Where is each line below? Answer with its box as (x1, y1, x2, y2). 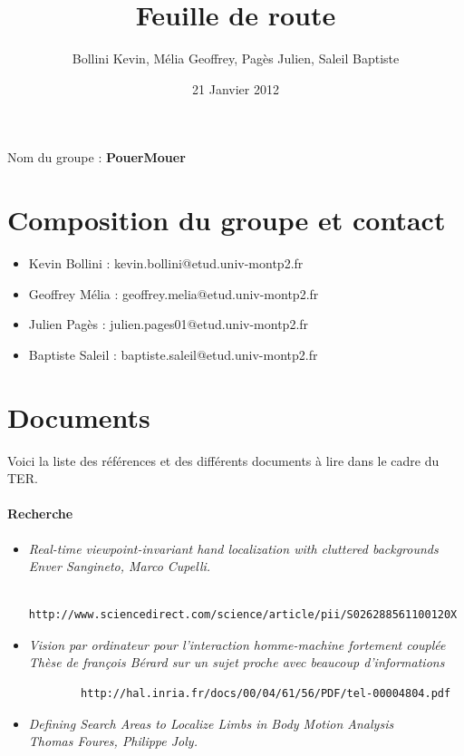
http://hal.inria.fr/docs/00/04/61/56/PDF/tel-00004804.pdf (81, 687, 451, 701)
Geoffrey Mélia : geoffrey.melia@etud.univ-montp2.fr (28, 284, 319, 303)
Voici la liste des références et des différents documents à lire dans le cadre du (7, 451, 440, 470)
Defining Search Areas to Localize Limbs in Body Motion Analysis (28, 713, 394, 732)
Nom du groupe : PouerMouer (7, 148, 186, 167)
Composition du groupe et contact (7, 201, 446, 238)
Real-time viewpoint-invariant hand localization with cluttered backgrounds (28, 538, 439, 557)
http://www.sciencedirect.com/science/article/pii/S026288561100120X (28, 608, 458, 622)
